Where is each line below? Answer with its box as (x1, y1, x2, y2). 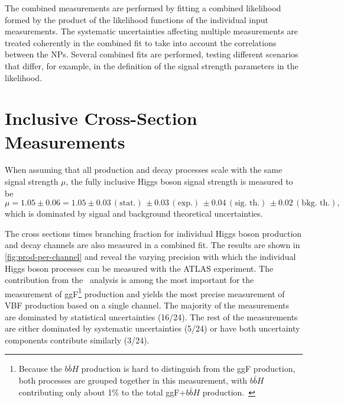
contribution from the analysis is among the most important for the (5, 274, 254, 286)
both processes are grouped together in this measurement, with (18, 374, 248, 387)
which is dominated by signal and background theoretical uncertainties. (5, 207, 263, 220)
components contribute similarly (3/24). (5, 333, 150, 346)
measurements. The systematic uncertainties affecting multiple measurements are (5, 25, 298, 37)
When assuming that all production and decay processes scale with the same (5, 163, 283, 176)
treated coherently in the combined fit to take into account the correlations (5, 36, 277, 49)
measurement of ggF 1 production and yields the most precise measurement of (5, 285, 285, 300)
